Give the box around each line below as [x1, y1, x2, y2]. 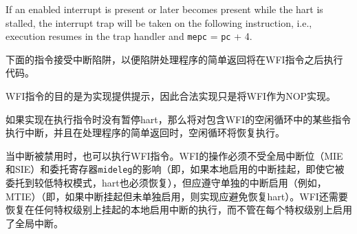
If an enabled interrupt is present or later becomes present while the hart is [6, 2, 323, 16]
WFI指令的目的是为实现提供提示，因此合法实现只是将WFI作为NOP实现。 [6, 89, 336, 103]
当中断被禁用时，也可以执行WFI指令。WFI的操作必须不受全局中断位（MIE [6, 148, 343, 162]
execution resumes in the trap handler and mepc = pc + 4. [6, 29, 252, 43]
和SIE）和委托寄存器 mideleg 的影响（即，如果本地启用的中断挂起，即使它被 [6, 162, 345, 176]
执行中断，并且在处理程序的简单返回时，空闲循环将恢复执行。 [6, 125, 285, 140]
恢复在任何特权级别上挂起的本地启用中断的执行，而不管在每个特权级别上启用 [6, 202, 352, 217]
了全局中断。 [6, 215, 63, 230]
